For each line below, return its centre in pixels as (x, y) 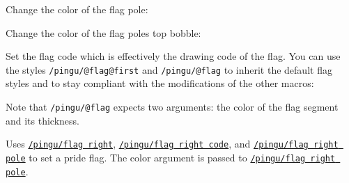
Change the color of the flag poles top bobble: (103, 32)
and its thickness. (43, 120)
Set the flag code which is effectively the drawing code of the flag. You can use (173, 56)
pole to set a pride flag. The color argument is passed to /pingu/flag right (171, 157)
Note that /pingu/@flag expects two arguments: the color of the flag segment (172, 107)
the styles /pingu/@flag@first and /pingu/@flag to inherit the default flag (169, 69)
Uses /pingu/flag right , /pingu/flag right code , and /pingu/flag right (172, 144)
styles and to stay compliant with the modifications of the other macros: (160, 83)
